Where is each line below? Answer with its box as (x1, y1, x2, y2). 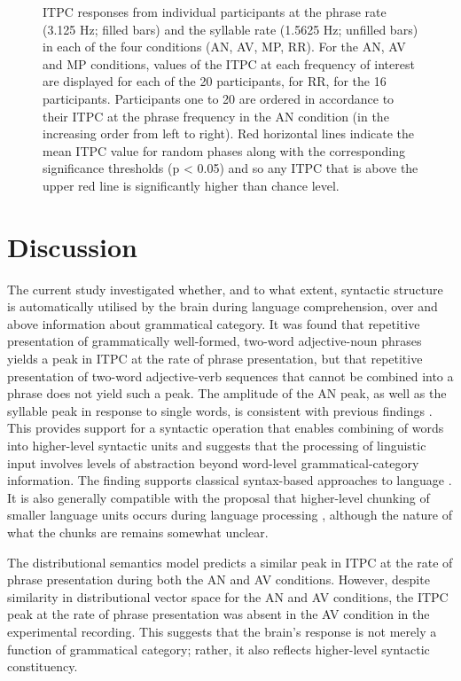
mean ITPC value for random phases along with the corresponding (43, 141, 405, 160)
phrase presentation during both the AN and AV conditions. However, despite (7, 570, 430, 589)
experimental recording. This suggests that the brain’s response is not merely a (7, 622, 437, 640)
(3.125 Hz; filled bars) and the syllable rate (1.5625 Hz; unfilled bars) (43, 20, 418, 38)
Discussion (7, 228, 137, 264)
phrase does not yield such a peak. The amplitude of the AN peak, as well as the (7, 384, 447, 403)
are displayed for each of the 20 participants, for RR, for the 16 (43, 72, 387, 90)
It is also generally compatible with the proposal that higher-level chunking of (7, 488, 430, 506)
